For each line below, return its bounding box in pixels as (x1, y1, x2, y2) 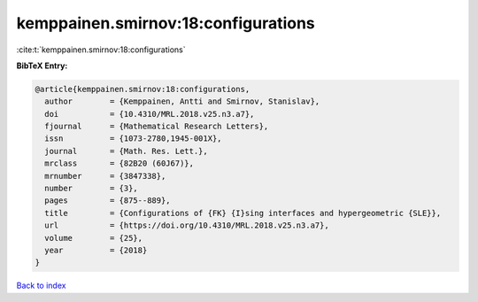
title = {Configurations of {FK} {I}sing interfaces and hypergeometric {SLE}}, (44, 208, 442, 218)
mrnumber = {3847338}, (44, 171, 166, 181)
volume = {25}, (44, 233, 143, 243)
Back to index (16, 280, 66, 291)
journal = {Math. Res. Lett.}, (44, 146, 208, 156)
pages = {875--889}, (44, 196, 172, 205)
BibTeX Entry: (16, 60, 68, 71)
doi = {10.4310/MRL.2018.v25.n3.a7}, (44, 109, 255, 119)
